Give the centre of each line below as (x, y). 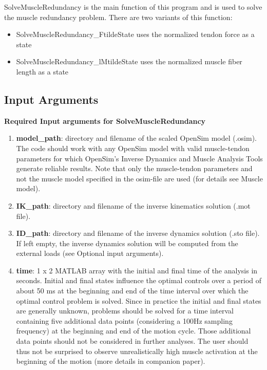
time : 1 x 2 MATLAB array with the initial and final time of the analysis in (137, 270)
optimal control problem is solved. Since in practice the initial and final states (139, 300)
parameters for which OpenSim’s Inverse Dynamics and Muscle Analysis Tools (139, 158)
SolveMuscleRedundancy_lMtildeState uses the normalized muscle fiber (129, 61)
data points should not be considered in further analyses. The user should (132, 341)
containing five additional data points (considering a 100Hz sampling (124, 320)
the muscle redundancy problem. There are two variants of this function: (118, 17)
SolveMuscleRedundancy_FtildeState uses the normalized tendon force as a (135, 34)
